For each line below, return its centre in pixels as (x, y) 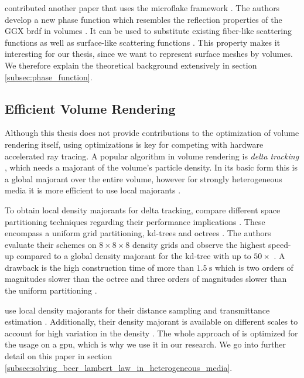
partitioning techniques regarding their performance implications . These (135, 221)
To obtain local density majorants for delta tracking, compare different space (143, 210)
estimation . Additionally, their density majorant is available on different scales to (151, 321)
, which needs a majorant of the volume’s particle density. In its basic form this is (151, 167)
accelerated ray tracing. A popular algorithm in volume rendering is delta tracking (152, 156)
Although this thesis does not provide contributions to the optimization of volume (152, 133)
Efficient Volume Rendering (90, 108)
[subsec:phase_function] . (49, 76)
